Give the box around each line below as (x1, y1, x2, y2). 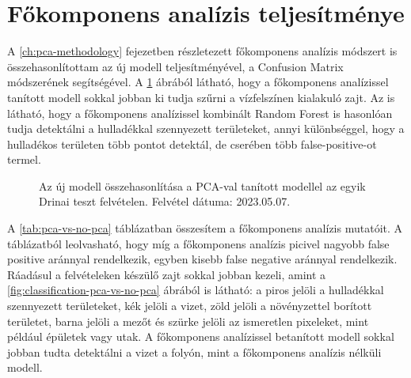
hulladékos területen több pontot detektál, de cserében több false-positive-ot (7, 135, 377, 152)
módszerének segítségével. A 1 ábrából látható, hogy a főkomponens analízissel (7, 74, 389, 90)
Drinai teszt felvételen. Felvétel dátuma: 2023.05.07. (39, 193, 291, 210)
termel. (7, 151, 41, 168)
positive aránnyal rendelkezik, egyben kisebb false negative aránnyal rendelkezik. (7, 251, 398, 267)
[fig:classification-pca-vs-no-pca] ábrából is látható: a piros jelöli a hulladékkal (7, 282, 384, 298)
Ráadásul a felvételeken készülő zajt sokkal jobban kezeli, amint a (7, 266, 326, 282)
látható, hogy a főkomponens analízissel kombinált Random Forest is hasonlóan (7, 104, 393, 121)
